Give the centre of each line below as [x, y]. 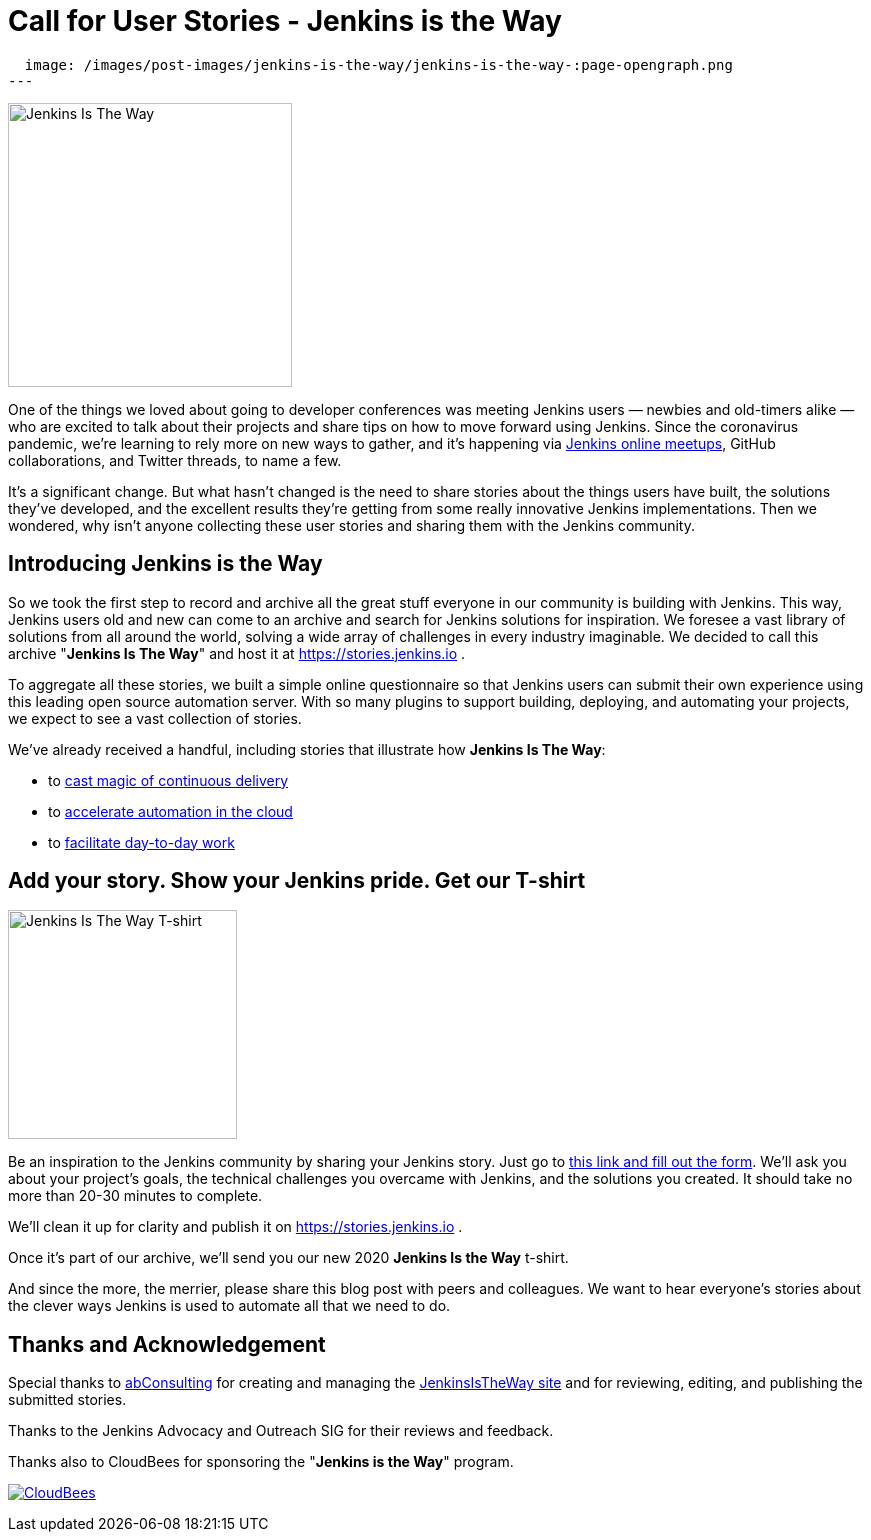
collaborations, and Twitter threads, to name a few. [175, 460]
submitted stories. [67, 1400]
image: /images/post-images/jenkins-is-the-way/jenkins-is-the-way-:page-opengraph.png [378, 64]
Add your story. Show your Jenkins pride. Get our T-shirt [297, 881]
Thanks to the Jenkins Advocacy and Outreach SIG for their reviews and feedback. [281, 1431]
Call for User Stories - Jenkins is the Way [285, 21]
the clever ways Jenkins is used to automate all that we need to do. [229, 1306]
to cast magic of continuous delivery [168, 780]
